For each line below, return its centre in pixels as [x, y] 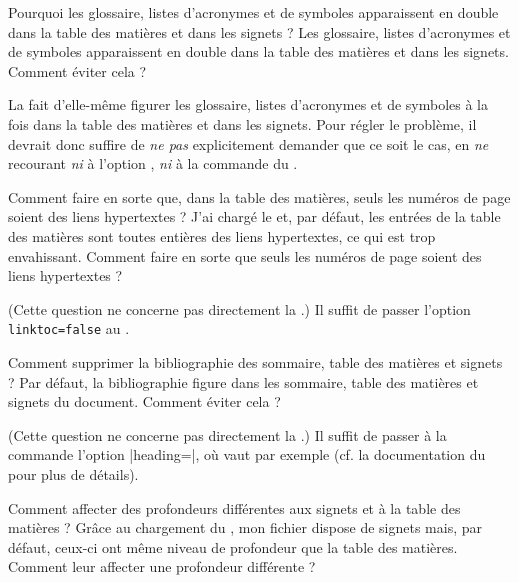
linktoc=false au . [69, 328]
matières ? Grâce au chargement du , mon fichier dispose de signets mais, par [245, 527]
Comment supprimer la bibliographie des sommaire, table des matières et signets [255, 361]
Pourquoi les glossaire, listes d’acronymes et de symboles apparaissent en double [253, 12]
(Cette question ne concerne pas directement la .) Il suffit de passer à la [227, 434]
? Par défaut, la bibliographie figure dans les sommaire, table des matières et [243, 381]
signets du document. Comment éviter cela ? [144, 401]
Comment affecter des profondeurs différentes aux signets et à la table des [234, 507]
